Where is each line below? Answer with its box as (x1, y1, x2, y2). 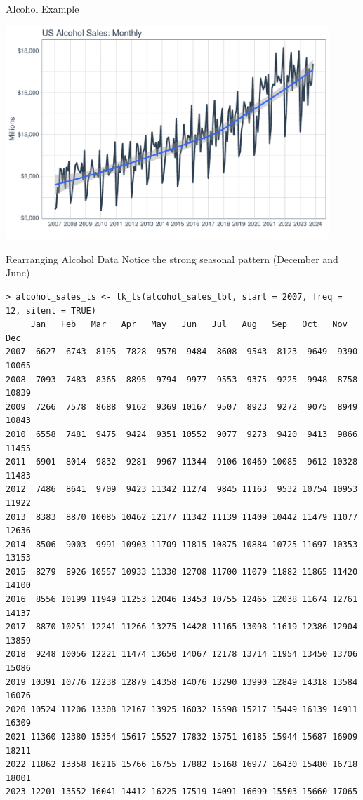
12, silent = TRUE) (6, 305, 96, 316)
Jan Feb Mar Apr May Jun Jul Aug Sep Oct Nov (30, 319, 348, 330)
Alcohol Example (6, 1, 79, 15)
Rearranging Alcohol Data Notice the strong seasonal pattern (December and (6, 251, 338, 266)
